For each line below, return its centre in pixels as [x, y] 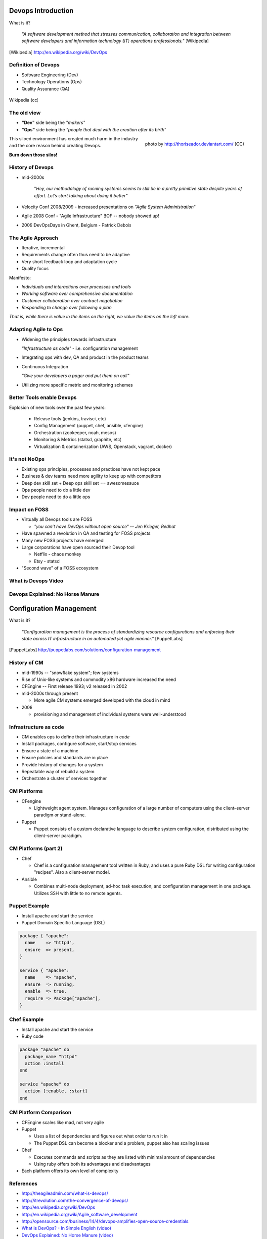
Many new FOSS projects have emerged [63, 540]
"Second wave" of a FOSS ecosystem [60, 568]
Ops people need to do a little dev [56, 490]
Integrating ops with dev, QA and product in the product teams [85, 357]
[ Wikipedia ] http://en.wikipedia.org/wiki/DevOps [58, 52]
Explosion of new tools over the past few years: [57, 407]
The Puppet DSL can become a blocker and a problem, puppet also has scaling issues [122, 1143]
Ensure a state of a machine [50, 750]
